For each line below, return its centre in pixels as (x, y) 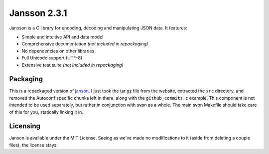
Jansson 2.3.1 (38, 13)
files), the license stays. (34, 145)
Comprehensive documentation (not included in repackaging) (85, 44)
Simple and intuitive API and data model (63, 37)
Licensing (25, 126)
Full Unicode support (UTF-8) (52, 58)
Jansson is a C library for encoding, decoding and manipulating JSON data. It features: (98, 28)
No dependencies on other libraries (58, 51)
